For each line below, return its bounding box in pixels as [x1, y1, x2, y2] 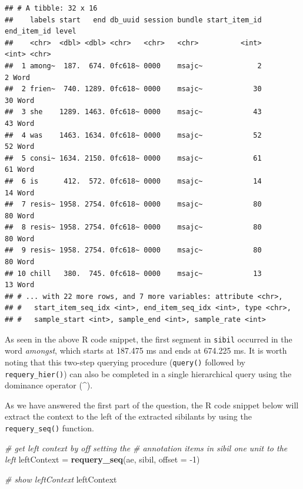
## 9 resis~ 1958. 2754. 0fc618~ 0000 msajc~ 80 [5, 246, 262, 255]
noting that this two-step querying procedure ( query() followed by [5, 355, 245, 368]
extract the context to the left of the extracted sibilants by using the [5, 410, 252, 423]
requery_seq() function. [5, 421, 94, 434]
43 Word [5, 119, 35, 128]
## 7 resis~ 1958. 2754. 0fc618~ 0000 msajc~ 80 [5, 200, 262, 209]
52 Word [5, 142, 35, 151]
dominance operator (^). [5, 379, 93, 391]
